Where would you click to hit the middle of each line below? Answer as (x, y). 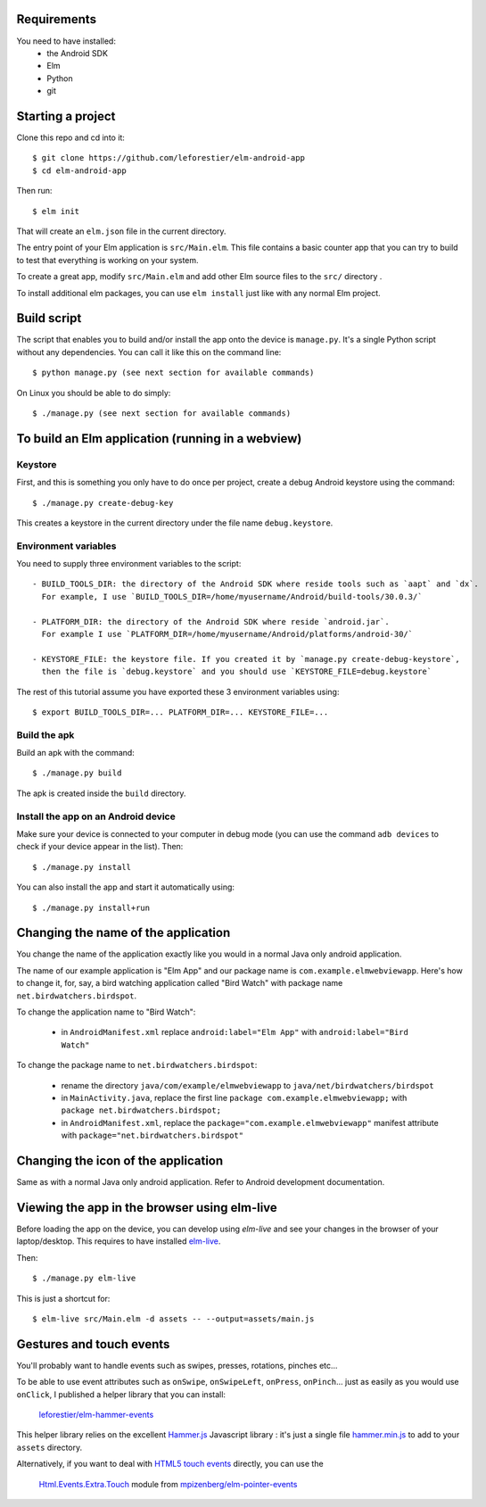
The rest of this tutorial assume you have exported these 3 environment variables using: (178, 691)
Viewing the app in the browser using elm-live (147, 1208)
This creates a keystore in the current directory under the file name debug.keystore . (175, 523)
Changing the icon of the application (120, 1160)
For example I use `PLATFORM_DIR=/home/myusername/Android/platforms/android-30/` (227, 634)
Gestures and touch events (93, 1344)
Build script (49, 318)
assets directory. (49, 1447)
